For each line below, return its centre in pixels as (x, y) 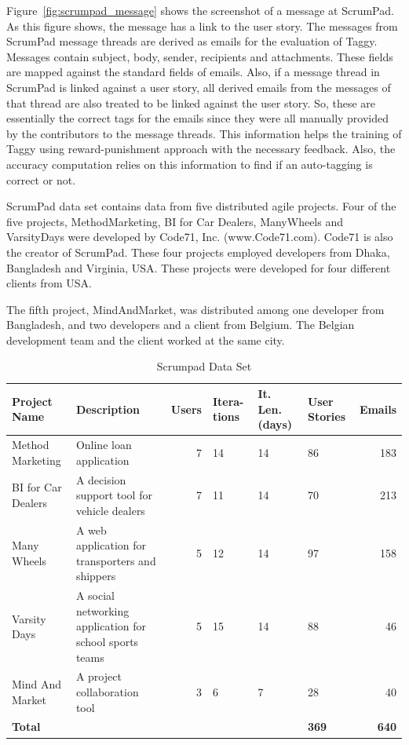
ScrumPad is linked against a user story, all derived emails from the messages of (199, 87)
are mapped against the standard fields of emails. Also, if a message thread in (193, 72)
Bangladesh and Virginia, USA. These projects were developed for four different (199, 267)
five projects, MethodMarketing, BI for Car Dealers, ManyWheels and (175, 221)
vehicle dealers (110, 510)
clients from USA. (49, 283)
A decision (101, 479)
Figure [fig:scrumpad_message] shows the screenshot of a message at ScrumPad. (200, 10)
